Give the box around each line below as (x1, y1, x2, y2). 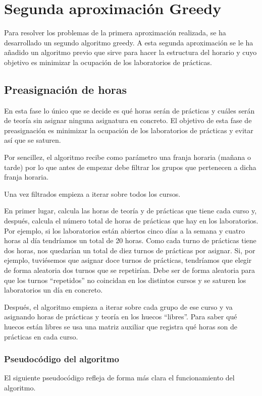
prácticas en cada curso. (4, 331, 78, 342)
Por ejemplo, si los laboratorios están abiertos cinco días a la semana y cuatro (4, 225, 245, 236)
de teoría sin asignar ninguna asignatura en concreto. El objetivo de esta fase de (4, 115, 252, 126)
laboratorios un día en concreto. (4, 285, 103, 295)
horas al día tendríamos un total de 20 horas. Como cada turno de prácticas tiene (4, 235, 256, 246)
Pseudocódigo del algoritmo (4, 353, 119, 365)
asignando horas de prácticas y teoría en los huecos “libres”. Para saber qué (4, 311, 237, 322)
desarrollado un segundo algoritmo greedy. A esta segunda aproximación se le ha (4, 37, 253, 47)
